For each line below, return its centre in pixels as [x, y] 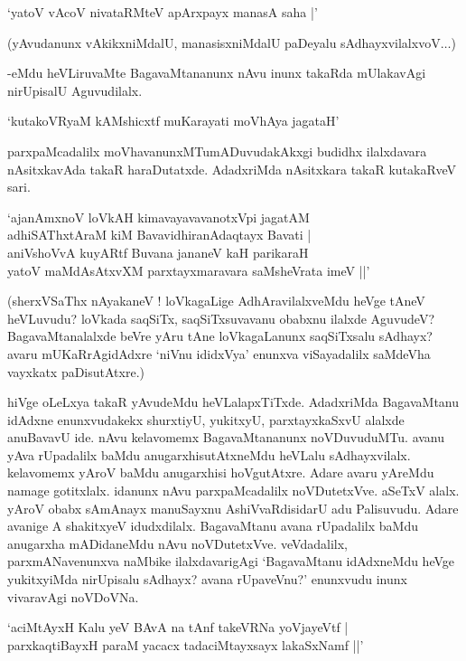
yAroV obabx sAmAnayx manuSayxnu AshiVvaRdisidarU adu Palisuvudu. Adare [233, 508]
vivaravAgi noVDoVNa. [73, 596]
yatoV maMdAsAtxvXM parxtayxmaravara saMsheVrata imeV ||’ [189, 270]
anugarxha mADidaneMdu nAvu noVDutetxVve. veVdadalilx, [177, 543]
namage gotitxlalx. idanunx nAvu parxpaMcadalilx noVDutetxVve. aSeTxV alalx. [233, 491]
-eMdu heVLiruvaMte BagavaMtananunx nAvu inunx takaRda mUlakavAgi [217, 73]
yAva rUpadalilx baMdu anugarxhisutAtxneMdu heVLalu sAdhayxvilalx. [209, 454]
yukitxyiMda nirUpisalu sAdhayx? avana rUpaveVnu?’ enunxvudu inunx [207, 579]
